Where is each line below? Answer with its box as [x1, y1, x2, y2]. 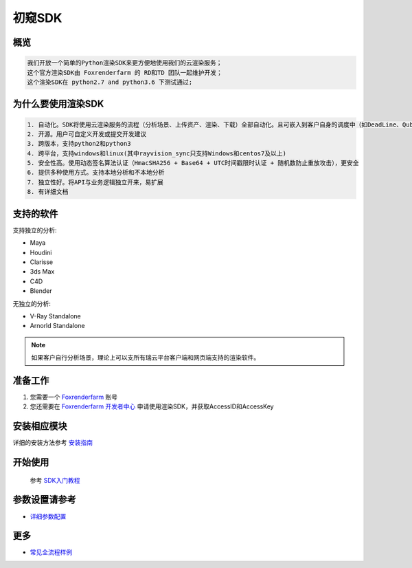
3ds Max [30, 267, 55, 276]
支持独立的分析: [12, 226, 58, 234]
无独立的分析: [12, 299, 51, 307]
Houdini [30, 248, 52, 256]
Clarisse [30, 258, 54, 266]
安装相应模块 [12, 420, 67, 433]
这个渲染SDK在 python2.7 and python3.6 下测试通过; [27, 78, 193, 86]
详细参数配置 [30, 512, 67, 521]
